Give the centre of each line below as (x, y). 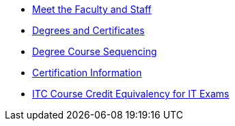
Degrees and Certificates (88, 30)
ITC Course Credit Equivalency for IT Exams (131, 94)
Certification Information (87, 73)
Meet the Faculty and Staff (92, 9)
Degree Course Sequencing (95, 51)
